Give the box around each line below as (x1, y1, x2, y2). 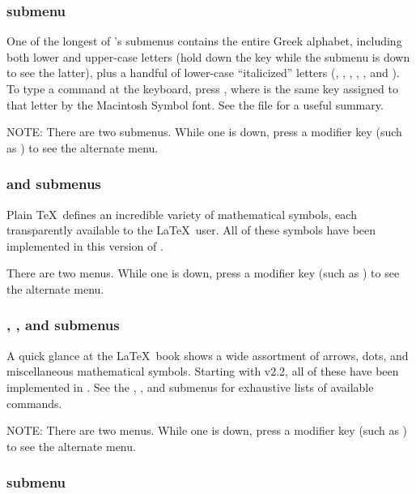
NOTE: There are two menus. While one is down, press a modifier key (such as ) (6, 422, 408, 439)
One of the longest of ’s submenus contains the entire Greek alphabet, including (6, 32, 402, 49)
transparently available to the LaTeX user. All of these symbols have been (6, 221, 376, 238)
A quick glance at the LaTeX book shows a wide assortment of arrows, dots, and (6, 346, 409, 363)
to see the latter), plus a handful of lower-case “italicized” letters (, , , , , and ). (6, 64, 400, 81)
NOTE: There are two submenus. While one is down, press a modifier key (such (6, 123, 402, 140)
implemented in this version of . (6, 237, 163, 254)
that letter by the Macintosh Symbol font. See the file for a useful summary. (6, 96, 384, 113)
